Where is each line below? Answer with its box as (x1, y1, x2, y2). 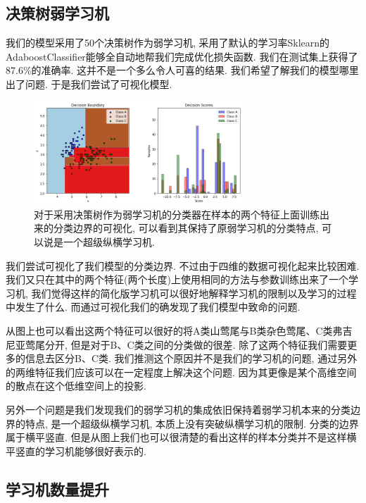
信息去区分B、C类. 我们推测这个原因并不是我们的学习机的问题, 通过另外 (25, 351, 358, 366)
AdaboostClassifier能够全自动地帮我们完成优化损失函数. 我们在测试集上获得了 (6, 49, 358, 63)
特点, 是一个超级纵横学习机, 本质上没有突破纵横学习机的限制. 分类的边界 (25, 416, 359, 430)
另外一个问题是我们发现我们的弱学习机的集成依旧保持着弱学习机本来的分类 (6, 402, 351, 417)
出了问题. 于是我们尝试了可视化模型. (6, 76, 172, 91)
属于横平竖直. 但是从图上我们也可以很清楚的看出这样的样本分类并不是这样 (6, 430, 347, 445)
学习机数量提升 (6, 478, 109, 499)
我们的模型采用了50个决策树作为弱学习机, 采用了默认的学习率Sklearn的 (6, 35, 330, 50)
